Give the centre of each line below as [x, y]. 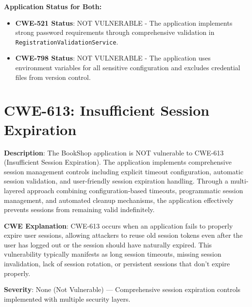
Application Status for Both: [53, 6]
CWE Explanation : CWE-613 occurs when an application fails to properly [118, 225]
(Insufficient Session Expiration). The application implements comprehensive [118, 162]
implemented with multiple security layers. [67, 299]
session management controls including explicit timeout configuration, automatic [124, 171]
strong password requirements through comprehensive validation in [115, 32]
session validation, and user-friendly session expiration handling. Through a [116, 181]
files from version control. [53, 77]
